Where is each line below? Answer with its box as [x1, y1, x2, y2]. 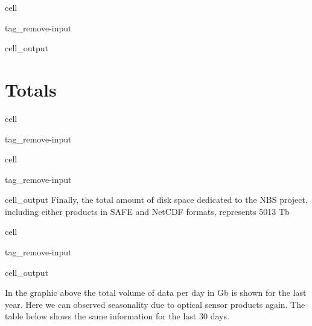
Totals [5, 77, 57, 101]
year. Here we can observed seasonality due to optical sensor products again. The [5, 298, 305, 310]
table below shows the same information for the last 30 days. [5, 310, 229, 322]
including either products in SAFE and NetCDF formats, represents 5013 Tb [5, 205, 290, 217]
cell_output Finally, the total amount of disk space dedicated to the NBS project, [5, 193, 308, 206]
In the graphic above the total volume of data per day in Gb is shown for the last [5, 286, 307, 299]
